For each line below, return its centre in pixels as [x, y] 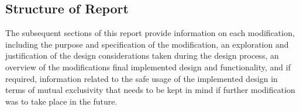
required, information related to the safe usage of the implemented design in [142, 78]
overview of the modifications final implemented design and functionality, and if [148, 67]
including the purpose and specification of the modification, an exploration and [147, 44]
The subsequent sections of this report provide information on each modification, [150, 33]
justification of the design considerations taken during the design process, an [142, 55]
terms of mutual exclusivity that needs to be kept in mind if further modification [150, 90]
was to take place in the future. [61, 101]
